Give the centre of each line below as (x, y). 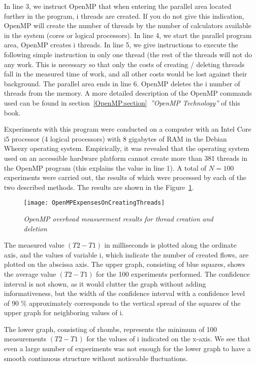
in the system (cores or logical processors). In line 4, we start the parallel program (128, 35)
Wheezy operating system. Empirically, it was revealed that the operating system (127, 148)
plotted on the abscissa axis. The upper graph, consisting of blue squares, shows (125, 264)
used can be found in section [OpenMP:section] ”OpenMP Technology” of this (122, 102)
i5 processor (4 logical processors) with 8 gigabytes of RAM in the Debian (115, 138)
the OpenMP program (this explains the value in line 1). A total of (105, 167)
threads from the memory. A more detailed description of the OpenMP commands (128, 93)
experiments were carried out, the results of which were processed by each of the (125, 177)
